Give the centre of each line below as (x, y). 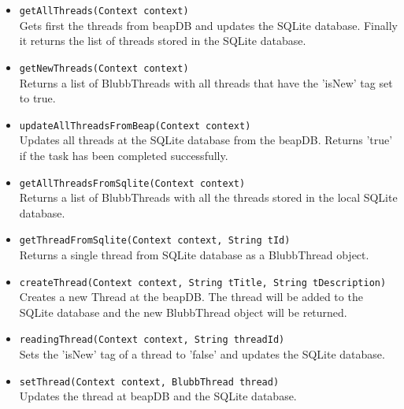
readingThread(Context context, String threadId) (152, 340)
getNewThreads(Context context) (104, 68)
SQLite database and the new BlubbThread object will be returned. (183, 312)
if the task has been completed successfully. (124, 155)
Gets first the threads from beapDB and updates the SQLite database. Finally (208, 25)
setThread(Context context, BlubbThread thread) (149, 382)
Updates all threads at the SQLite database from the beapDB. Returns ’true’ (206, 140)
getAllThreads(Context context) (104, 11)
